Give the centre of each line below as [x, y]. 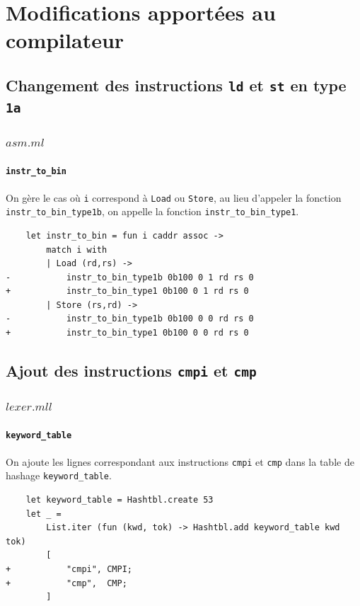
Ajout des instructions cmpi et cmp [131, 371]
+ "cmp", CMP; [66, 583]
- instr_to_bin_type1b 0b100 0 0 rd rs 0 [130, 319]
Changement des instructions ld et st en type [176, 85]
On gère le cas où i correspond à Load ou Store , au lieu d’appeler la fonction [174, 197]
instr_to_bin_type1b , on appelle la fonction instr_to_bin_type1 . [152, 211]
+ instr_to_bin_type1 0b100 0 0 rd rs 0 [127, 333]
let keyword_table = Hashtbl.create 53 [120, 500]
